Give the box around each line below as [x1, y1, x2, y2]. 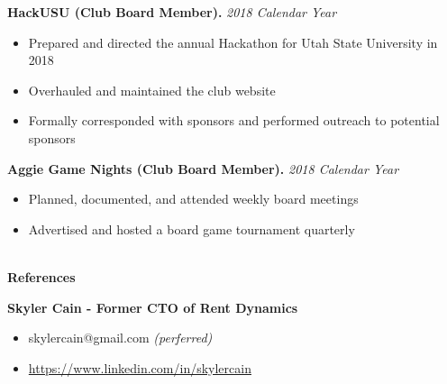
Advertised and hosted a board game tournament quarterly [28, 219, 355, 238]
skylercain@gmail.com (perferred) [28, 328, 213, 347]
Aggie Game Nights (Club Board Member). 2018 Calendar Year [7, 159, 399, 178]
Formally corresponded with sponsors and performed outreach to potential [28, 111, 440, 130]
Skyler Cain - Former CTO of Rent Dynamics [7, 297, 298, 316]
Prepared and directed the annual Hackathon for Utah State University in [28, 32, 438, 51]
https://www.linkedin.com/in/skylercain [28, 358, 251, 377]
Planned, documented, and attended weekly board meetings [28, 189, 359, 208]
